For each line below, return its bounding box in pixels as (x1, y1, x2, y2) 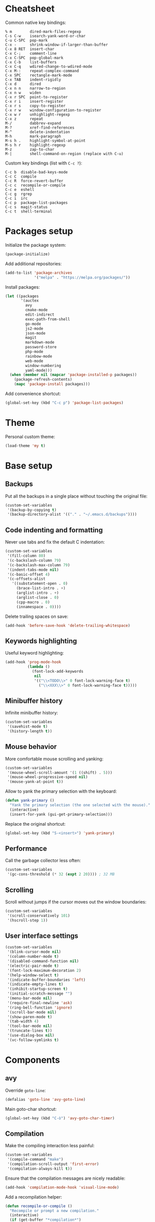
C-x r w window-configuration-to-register (5, 108, 101, 113)
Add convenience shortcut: (5, 391, 61, 396)
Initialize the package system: (5, 242, 66, 248)
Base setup (5, 460, 53, 471)
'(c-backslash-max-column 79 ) (7, 562, 70, 567)
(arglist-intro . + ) (16, 590, 59, 595)
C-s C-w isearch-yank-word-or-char (5, 33, 86, 38)
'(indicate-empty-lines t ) (7, 982, 64, 987)
